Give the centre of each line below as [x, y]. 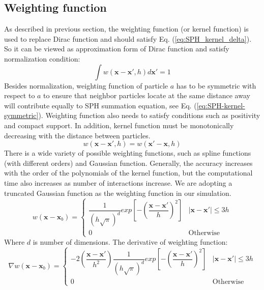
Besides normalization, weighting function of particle [86, 85]
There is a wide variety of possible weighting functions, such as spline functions [128, 153]
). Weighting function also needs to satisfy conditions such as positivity [149, 115]
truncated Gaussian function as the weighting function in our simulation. [118, 193]
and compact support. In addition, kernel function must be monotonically [119, 125]
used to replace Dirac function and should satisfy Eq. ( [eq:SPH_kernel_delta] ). [128, 38]
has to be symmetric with [216, 85]
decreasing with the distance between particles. [77, 135]
